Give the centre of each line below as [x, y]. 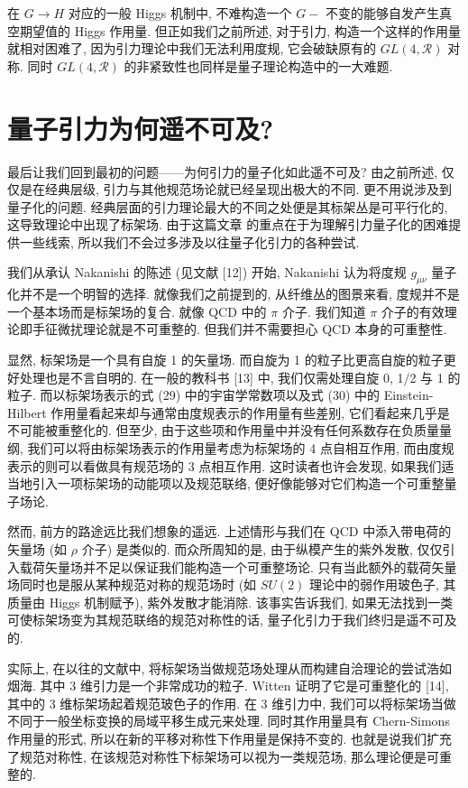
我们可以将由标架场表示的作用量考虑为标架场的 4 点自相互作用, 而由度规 [241, 448]
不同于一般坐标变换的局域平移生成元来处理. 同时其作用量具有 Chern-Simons [229, 721]
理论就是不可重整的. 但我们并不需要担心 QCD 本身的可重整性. [265, 329]
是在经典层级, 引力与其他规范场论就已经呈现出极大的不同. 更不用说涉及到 [236, 189]
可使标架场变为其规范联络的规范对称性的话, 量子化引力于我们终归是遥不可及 [232, 620]
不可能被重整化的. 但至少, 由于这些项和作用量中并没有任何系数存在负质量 [224, 430]
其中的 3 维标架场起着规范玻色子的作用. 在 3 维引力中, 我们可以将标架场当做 [232, 703]
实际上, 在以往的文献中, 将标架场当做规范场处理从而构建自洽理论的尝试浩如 [230, 667]
